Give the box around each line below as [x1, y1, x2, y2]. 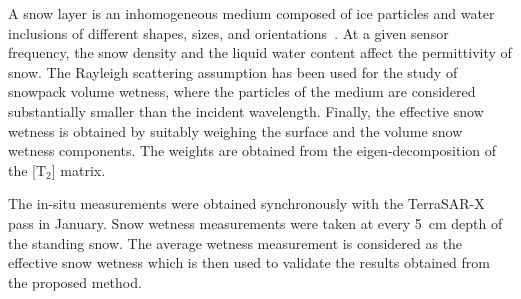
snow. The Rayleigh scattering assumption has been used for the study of [8, 61, 458, 82]
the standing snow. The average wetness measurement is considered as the [8, 232, 463, 253]
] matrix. [51, 159, 106, 180]
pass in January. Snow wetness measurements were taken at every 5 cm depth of [8, 212, 503, 233]
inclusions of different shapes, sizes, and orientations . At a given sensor [8, 22, 449, 43]
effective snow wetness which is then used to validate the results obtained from [8, 252, 490, 273]
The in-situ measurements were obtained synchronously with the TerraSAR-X [8, 193, 485, 214]
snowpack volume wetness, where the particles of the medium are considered [8, 81, 476, 102]
